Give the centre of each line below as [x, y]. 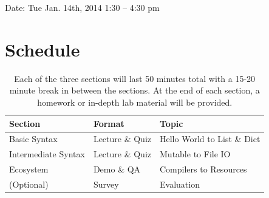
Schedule [43, 49]
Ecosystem [29, 169]
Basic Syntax [33, 139]
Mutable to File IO [195, 154]
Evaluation [180, 184]
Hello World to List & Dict [210, 139]
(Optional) [29, 184]
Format [109, 123]
